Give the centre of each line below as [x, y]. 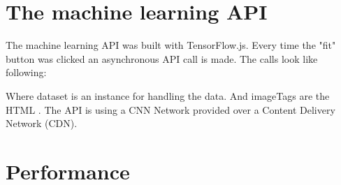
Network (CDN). [42, 123]
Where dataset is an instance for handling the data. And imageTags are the [168, 95]
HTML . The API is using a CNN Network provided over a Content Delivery [170, 109]
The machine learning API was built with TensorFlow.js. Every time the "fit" [171, 45]
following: [26, 72]
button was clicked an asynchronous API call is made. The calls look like [162, 58]
